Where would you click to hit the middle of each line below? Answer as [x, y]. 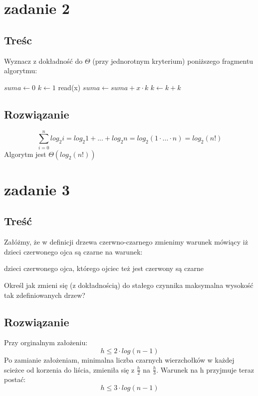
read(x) [69, 87]
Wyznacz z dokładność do [43, 61]
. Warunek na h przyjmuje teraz [205, 369]
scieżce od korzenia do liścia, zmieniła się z [69, 369]
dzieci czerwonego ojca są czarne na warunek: [73, 251]
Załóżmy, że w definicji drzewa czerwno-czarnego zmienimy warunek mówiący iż [126, 242]
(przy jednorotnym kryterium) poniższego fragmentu [173, 61]
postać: [15, 379]
